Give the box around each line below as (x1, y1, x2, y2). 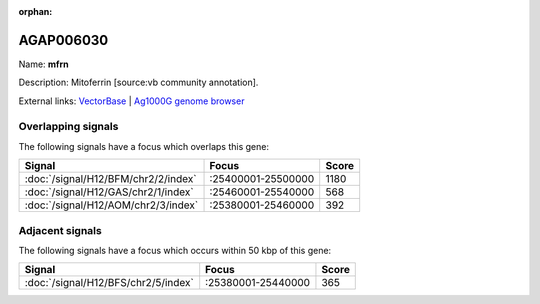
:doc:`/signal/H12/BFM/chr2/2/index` (24, 172, 197, 186)
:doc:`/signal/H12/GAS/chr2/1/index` (24, 185, 194, 199)
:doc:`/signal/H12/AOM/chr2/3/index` (24, 198, 199, 212)
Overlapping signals (18, 120, 119, 134)
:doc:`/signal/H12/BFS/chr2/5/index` (24, 276, 194, 290)
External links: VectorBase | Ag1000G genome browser (18, 95, 245, 107)
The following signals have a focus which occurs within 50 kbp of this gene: (18, 244, 332, 256)
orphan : (18, 6, 53, 17)
